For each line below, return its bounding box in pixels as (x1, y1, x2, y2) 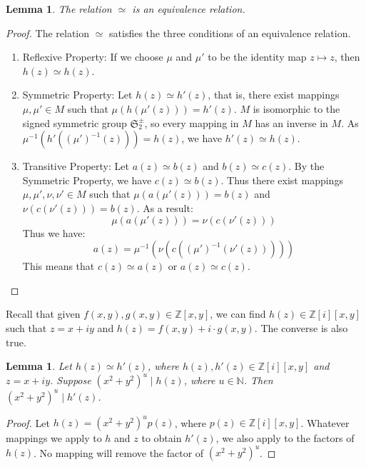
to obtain (141, 431, 182, 446)
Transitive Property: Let (22, 159, 129, 174)
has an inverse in (255, 115, 328, 130)
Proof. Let (6, 415, 50, 430)
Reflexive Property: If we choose (22, 49, 163, 64)
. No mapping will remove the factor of (34, 445, 204, 460)
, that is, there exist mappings (208, 87, 340, 102)
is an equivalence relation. (132, 1, 245, 16)
